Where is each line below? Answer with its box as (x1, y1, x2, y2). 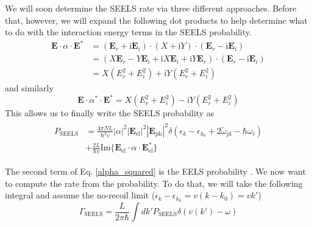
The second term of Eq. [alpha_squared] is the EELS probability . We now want (5, 164, 306, 177)
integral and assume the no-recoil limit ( (5, 189, 155, 201)
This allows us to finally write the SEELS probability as (5, 107, 214, 119)
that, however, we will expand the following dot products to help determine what (5, 13, 308, 26)
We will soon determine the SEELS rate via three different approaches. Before (5, 2, 297, 14)
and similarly (5, 82, 54, 94)
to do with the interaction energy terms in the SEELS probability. (5, 26, 252, 38)
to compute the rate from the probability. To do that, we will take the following (5, 176, 303, 189)
